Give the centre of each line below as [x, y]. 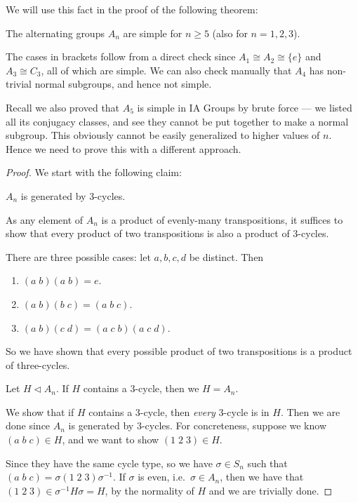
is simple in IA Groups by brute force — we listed [245, 107]
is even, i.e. [161, 477]
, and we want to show [111, 440]
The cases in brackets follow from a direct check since [121, 56]
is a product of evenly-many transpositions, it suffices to [222, 219]
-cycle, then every [178, 411]
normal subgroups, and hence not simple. [123, 84]
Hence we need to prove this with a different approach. [124, 148]
